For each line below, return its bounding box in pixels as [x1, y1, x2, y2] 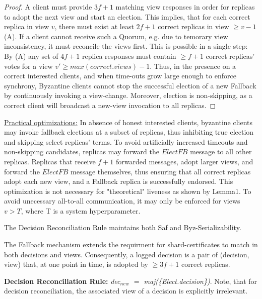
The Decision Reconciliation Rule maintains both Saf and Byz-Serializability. [4, 222, 241, 233]
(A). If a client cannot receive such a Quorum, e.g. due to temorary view [4, 31, 228, 41]
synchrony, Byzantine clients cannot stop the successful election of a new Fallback [4, 80, 256, 90]
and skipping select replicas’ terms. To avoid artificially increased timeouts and [4, 136, 248, 147]
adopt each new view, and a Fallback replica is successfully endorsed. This [4, 176, 233, 186]
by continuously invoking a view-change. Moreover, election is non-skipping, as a [4, 90, 252, 101]
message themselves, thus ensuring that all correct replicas [71, 166, 251, 176]
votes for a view [4, 60, 53, 71]
